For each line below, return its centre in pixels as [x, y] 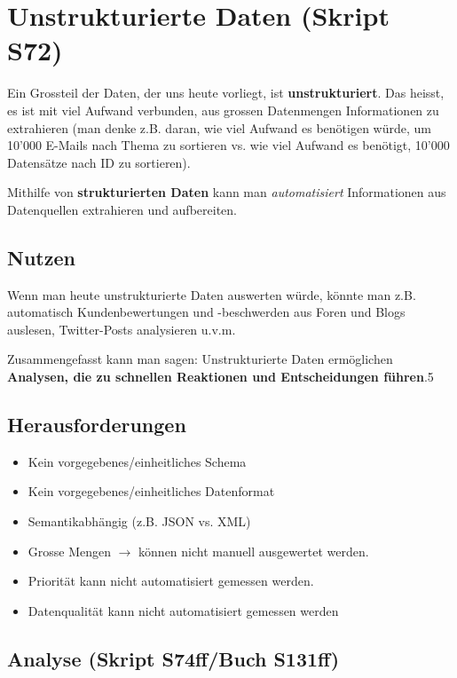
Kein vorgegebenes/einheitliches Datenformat [151, 491]
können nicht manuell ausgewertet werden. [254, 551]
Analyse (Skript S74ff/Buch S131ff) [173, 658]
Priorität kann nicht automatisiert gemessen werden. [171, 581]
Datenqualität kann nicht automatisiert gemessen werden [183, 610]
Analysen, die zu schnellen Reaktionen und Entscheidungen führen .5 [221, 377]
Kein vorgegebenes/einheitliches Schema [137, 461]
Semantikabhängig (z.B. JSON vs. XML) [139, 521]
